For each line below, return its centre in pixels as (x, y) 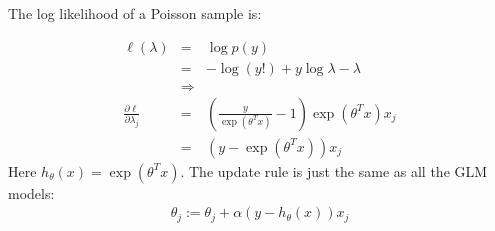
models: (31, 192)
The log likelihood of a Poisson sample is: (135, 13)
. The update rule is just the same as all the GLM (334, 170)
